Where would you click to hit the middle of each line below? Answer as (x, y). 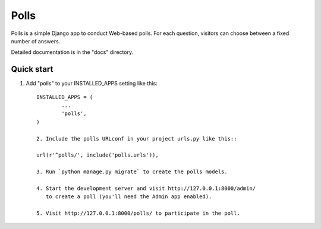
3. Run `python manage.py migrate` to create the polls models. (132, 172)
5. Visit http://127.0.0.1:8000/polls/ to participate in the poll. (138, 213)
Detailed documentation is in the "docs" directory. (72, 52)
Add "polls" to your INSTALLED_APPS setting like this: (92, 84)
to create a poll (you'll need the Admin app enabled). (129, 197)
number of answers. (36, 41)
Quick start (32, 69)
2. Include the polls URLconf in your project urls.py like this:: (137, 139)
